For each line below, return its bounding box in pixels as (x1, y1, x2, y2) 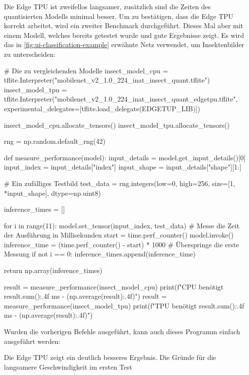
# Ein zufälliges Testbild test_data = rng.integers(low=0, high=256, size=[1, (4, 178, 235, 188)
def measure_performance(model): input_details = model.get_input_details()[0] (4, 152, 246, 162)
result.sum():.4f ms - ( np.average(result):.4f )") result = (4, 291, 167, 301)
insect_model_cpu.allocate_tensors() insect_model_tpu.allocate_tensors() (4, 119, 230, 130)
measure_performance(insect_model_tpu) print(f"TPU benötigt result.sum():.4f (4, 300, 245, 310)
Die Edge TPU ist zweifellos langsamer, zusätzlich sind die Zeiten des (4, 1, 211, 11)
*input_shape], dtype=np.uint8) (4, 187, 101, 198)
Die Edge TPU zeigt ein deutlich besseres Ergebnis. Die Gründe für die (4, 352, 216, 362)
